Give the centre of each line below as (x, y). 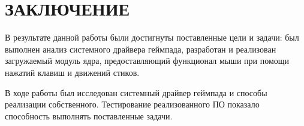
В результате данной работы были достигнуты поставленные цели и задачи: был (152, 37)
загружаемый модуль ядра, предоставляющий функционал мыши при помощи (147, 61)
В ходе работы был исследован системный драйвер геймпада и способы (136, 92)
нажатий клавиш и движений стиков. (72, 72)
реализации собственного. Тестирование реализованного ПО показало (132, 104)
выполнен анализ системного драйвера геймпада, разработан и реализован (141, 49)
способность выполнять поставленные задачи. (89, 116)
